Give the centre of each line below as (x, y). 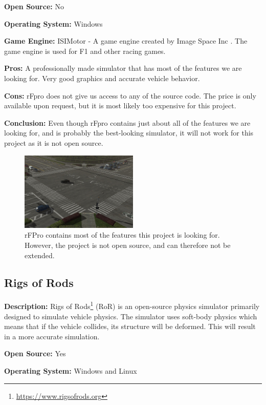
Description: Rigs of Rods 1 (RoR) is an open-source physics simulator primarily (132, 305)
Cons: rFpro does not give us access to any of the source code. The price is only (130, 95)
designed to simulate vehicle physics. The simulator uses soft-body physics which (131, 316)
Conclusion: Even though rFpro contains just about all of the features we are (127, 122)
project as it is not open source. (54, 142)
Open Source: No (34, 6)
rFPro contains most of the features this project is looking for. (122, 235)
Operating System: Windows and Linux (71, 370)
